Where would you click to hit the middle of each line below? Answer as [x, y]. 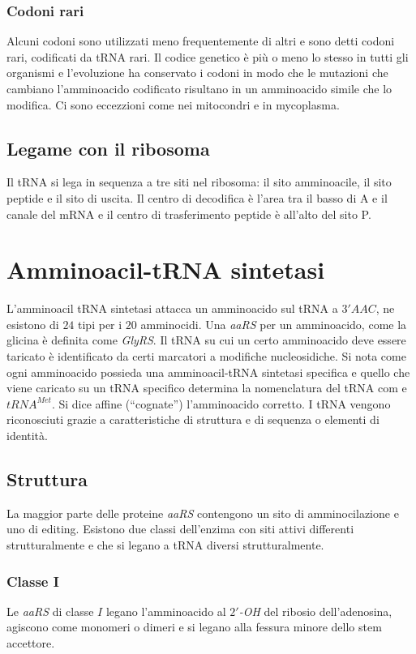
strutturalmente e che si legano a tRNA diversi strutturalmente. [165, 545]
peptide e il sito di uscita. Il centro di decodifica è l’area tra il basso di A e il [197, 197]
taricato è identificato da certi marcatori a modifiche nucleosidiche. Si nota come [206, 356]
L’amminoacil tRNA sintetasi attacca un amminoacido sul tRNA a [172, 308]
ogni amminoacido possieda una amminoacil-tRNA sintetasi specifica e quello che [208, 372]
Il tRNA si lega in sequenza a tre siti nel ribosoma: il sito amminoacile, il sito [199, 182]
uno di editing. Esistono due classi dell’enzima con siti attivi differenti [180, 529]
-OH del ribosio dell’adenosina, [315, 611]
